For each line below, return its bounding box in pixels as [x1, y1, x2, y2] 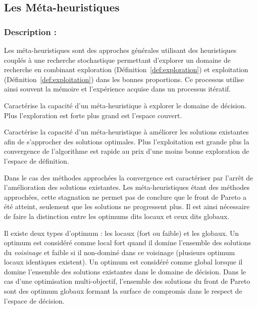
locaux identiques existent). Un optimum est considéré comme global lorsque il [4, 257, 243, 267]
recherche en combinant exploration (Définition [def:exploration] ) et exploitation [4, 64, 249, 75]
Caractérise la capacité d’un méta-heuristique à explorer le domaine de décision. [4, 100, 247, 110]
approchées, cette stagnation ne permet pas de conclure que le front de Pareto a [4, 191, 247, 202]
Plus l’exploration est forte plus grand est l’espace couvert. [4, 110, 182, 120]
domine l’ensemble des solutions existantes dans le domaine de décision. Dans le [4, 266, 246, 276]
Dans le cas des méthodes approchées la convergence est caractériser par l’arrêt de [4, 172, 254, 182]
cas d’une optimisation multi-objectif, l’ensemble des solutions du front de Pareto [4, 276, 250, 286]
